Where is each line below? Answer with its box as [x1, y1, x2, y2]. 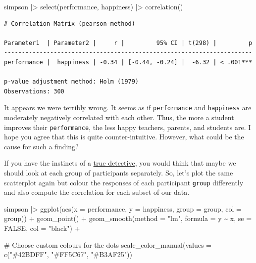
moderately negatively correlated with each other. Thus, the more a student [4, 112, 234, 122]
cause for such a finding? [4, 141, 79, 151]
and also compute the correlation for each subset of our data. [4, 187, 190, 197]
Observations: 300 [4, 88, 64, 95]
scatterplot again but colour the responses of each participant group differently [4, 177, 244, 187]
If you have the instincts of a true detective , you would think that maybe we [4, 158, 236, 168]
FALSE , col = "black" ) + [4, 223, 80, 233]
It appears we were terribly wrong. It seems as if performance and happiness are [4, 102, 252, 113]
